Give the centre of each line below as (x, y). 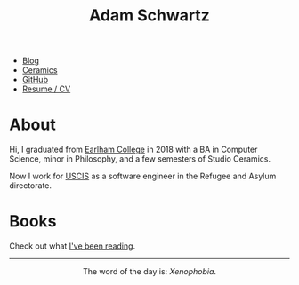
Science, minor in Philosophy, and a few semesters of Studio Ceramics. (140, 159)
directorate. (30, 186)
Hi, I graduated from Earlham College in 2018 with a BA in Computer (133, 150)
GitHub (35, 80)
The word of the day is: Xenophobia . (149, 272)
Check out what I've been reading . (73, 246)
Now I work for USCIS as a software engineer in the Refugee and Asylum (143, 176)
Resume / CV (46, 89)
